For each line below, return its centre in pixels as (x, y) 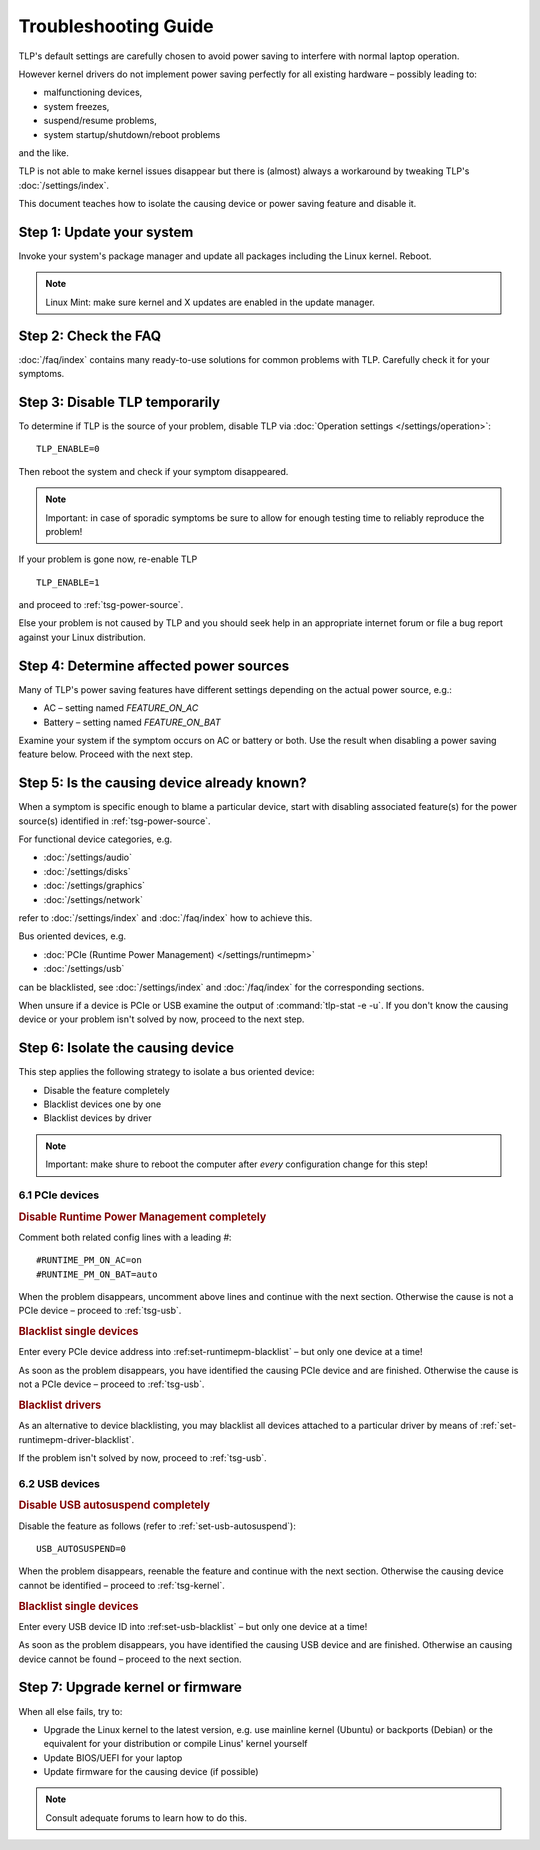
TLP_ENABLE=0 (68, 449)
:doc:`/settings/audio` (88, 857)
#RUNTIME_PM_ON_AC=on (89, 1260)
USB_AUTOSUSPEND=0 (81, 1548)
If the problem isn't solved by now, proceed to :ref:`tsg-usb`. (142, 1458)
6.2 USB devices (59, 1483)
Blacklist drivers (60, 1405)
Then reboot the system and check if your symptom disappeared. (153, 471)
